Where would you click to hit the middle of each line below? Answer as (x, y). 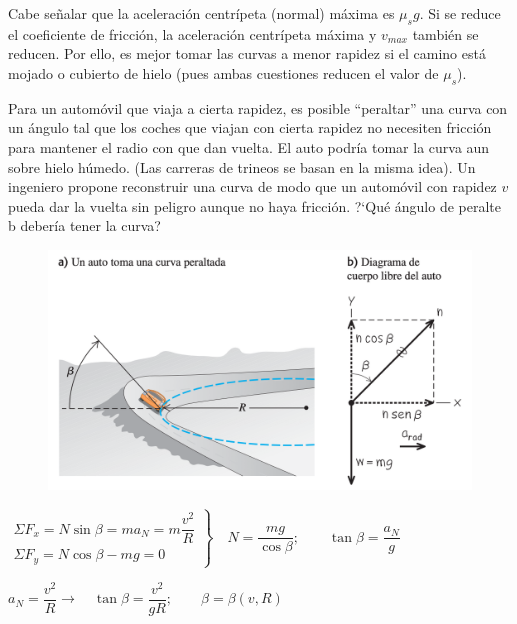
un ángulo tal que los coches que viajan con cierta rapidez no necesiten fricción (250, 127)
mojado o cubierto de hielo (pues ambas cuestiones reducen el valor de (223, 72)
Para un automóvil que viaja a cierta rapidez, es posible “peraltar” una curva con (258, 107)
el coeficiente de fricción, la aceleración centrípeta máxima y (192, 33)
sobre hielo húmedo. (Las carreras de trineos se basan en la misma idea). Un (242, 166)
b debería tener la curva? (84, 225)
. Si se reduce (460, 13)
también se (445, 33)
